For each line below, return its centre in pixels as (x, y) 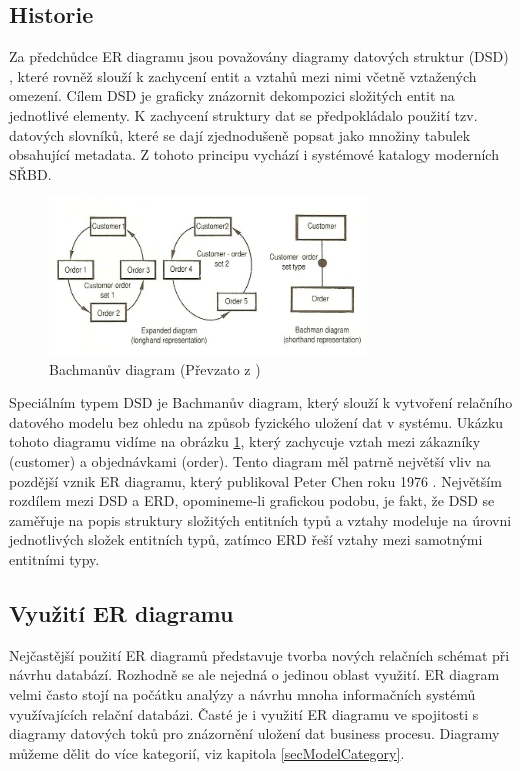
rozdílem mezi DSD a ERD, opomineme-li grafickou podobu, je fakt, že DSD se (252, 500)
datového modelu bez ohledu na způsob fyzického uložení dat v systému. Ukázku (256, 421)
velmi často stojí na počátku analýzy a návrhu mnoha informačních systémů (242, 693)
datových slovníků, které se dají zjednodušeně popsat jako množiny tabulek (240, 134)
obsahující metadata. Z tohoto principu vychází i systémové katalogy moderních (254, 154)
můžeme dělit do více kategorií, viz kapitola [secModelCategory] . (207, 752)
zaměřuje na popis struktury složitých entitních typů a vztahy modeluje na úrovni (260, 519)
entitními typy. (54, 558)
